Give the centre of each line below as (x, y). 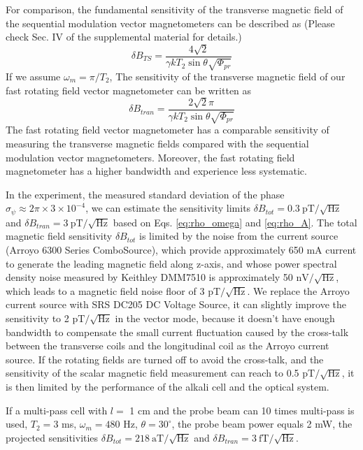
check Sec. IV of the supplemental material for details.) (124, 37)
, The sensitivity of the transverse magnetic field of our (227, 77)
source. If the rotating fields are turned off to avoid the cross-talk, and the (165, 359)
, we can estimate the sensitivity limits (168, 208)
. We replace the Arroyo (298, 290)
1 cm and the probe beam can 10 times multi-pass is (242, 410)
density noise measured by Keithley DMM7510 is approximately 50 (149, 277)
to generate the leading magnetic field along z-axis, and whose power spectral (171, 263)
